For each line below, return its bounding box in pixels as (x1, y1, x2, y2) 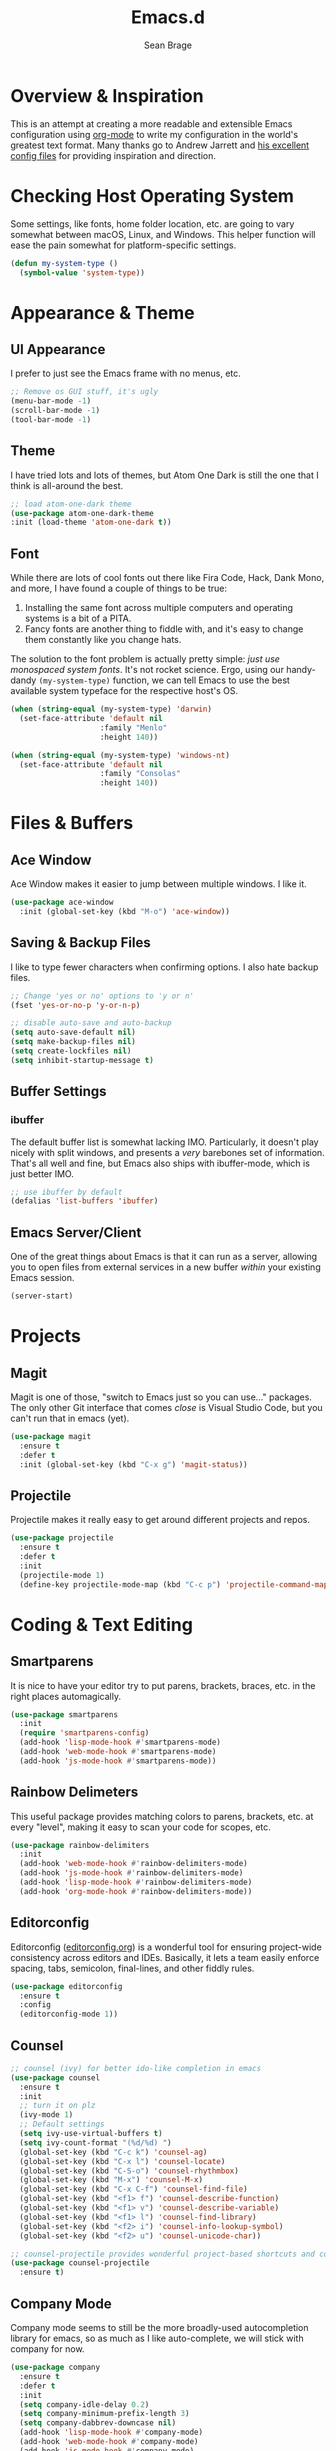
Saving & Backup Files (10, 934, 152, 951)
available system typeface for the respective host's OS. (10, 685, 239, 697)
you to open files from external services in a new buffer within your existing (10, 1261, 322, 1273)
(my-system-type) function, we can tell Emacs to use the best (38, 674, 290, 686)
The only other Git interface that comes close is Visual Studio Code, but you (10, 1401, 323, 1413)
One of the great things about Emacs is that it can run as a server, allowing (10, 1251, 318, 1263)
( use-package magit (10, 1431, 92, 1441)
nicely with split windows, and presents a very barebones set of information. (10, 1146, 325, 1158)
